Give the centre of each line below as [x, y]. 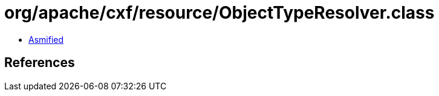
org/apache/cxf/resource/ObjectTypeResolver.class [219, 13]
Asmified [46, 39]
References [40, 63]
